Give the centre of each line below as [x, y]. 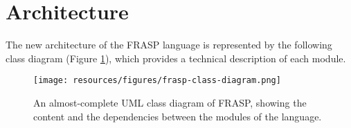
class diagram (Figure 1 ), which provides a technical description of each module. [176, 58]
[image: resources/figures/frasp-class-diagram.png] [157, 81]
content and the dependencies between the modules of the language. [178, 116]
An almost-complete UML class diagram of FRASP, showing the [170, 102]
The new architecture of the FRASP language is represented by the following [169, 45]
